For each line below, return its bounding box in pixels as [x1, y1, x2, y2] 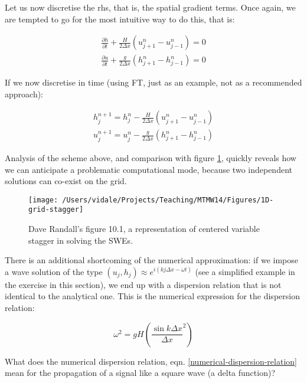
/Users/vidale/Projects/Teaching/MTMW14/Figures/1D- [62, 195, 274, 204]
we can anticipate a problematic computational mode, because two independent [5, 163, 292, 175]
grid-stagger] [28, 205, 84, 214]
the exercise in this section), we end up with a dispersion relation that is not [5, 278, 282, 290]
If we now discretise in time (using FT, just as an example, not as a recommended [5, 76, 302, 89]
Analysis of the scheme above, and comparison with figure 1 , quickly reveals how [5, 151, 296, 163]
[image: [28, 195, 58, 204]
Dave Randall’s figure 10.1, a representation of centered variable [28, 222, 260, 235]
